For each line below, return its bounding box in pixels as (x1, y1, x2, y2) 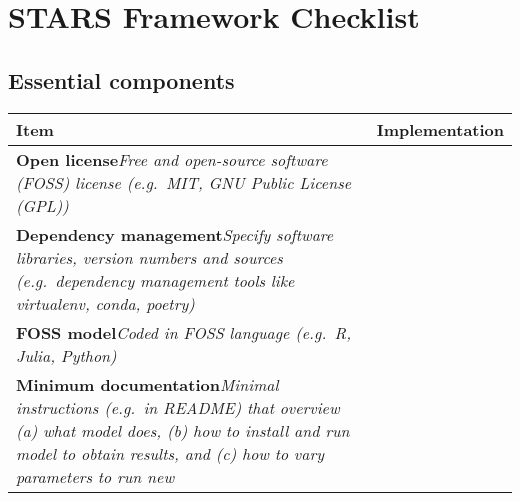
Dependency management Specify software (16, 222, 334, 246)
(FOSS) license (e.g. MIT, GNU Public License (16, 170, 352, 194)
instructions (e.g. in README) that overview (16, 395, 340, 419)
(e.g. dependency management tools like (16, 268, 295, 292)
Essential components (8, 64, 235, 95)
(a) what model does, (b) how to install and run (16, 418, 350, 442)
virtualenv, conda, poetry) (16, 291, 195, 315)
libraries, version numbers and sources (16, 245, 283, 269)
